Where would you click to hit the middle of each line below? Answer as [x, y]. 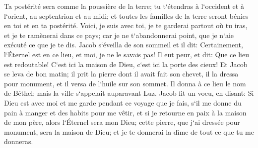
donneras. [19, 141]
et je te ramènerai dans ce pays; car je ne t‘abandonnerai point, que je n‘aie [119, 35]
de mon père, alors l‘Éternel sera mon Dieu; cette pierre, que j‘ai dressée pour [122, 122]
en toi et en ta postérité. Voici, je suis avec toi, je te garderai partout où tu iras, [126, 25]
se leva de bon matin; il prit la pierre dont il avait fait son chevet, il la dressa [121, 74]
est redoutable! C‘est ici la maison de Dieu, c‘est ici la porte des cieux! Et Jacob [126, 64]
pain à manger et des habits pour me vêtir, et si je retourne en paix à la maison [125, 112]
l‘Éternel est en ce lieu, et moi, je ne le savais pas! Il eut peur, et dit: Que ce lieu [127, 54]
